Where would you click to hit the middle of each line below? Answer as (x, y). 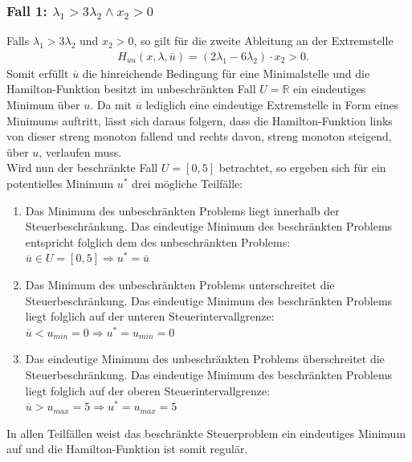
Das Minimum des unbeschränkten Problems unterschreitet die (180, 284)
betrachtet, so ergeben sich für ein (302, 168)
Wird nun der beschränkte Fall (82, 168)
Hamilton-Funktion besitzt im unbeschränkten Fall (131, 89)
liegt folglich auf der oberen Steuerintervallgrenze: (148, 390)
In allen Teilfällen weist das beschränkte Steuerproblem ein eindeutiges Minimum (206, 433)
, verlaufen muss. (80, 151)
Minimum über (43, 105)
